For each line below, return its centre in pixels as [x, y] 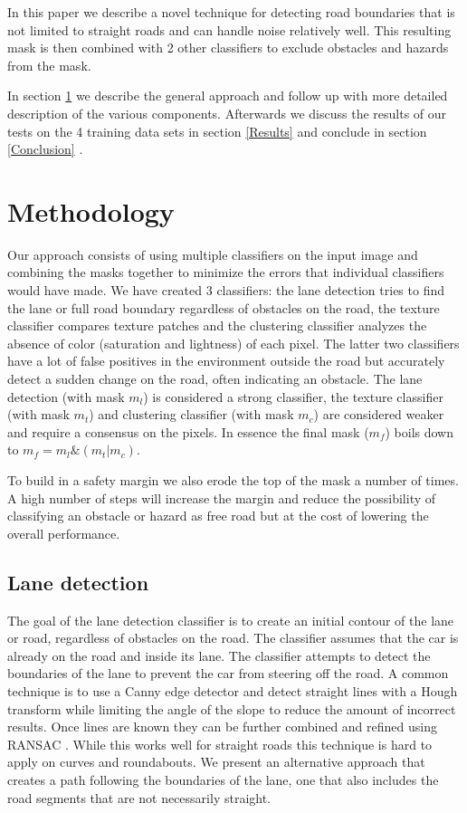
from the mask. [49, 65]
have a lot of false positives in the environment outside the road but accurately [226, 361]
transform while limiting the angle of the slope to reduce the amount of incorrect [232, 708]
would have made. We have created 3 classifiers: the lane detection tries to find [226, 290]
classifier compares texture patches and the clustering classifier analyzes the [217, 325]
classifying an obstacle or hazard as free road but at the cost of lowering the [218, 516]
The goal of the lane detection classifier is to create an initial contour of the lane [231, 620]
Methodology [91, 210]
